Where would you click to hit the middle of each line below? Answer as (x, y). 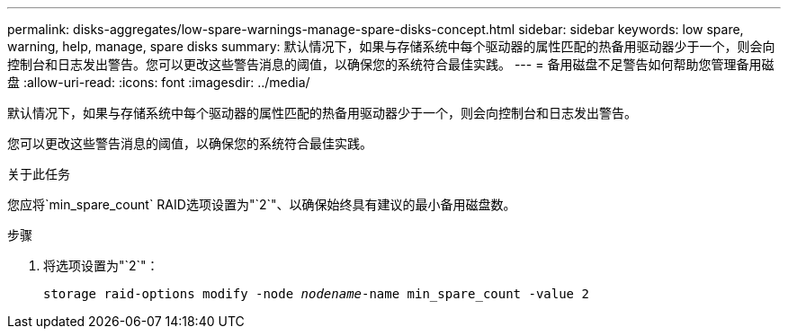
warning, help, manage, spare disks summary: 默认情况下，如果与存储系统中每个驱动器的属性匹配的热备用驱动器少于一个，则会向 (391, 46)
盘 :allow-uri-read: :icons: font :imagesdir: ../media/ (159, 82)
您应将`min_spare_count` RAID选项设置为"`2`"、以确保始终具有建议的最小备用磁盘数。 (262, 204)
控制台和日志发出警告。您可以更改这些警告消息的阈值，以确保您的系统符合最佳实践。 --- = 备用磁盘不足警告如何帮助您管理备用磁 (391, 64)
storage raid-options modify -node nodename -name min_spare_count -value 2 (316, 294)
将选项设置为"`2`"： (101, 265)
